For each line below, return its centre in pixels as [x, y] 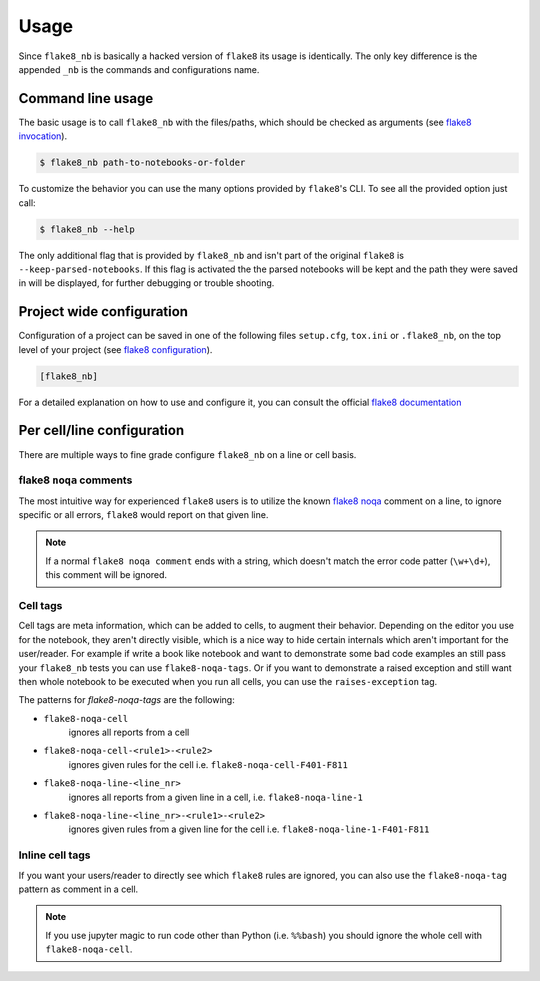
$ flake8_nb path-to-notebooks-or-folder [142, 163]
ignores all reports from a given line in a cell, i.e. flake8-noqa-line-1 [216, 797]
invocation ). [43, 136]
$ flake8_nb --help [87, 229]
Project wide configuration [103, 311]
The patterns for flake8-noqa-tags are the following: [126, 700]
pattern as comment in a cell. [78, 889]
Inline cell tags [54, 855]
